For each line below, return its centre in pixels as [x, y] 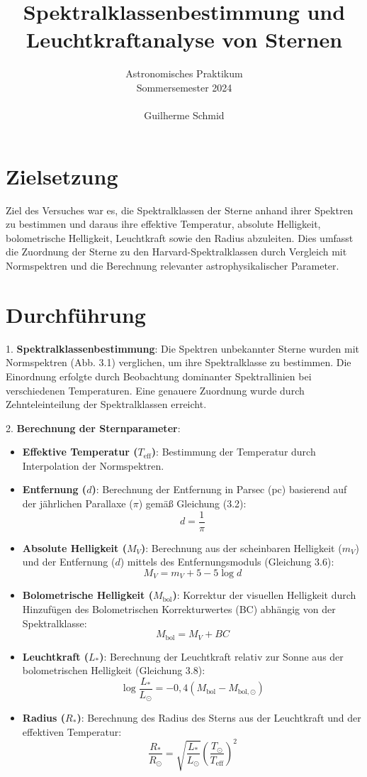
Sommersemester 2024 [184, 87]
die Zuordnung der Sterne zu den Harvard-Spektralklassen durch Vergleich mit [176, 252]
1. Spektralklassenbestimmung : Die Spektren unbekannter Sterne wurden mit [183, 348]
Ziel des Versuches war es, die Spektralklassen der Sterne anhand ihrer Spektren [180, 210]
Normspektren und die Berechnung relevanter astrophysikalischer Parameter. [173, 265]
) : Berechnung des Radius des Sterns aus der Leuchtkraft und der [219, 718]
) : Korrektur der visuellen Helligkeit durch [264, 595]
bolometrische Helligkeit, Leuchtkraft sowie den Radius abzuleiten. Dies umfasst [180, 237]
